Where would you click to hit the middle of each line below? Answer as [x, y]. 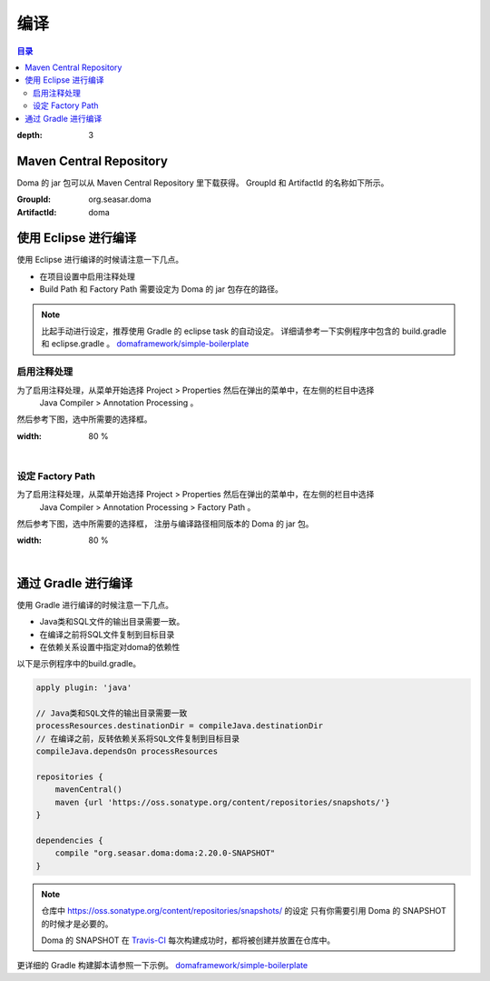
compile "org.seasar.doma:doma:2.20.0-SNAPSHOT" [165, 853]
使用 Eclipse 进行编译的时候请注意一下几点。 [100, 260]
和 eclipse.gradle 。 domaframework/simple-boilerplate [145, 344]
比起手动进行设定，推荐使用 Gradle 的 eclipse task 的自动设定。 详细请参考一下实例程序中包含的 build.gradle [244, 331]
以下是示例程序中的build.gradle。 [79, 664]
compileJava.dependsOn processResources [127, 751]
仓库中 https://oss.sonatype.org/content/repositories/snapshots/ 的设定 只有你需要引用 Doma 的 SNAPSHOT [244, 911]
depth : [29, 135]
